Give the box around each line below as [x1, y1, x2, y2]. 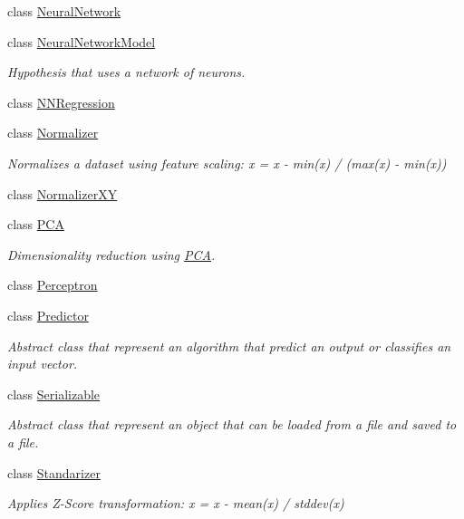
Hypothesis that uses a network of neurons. [7, 62, 246, 82]
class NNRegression [7, 92, 115, 111]
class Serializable [7, 384, 101, 403]
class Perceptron [7, 275, 98, 294]
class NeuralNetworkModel [7, 32, 156, 51]
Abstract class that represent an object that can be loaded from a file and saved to [7, 415, 457, 434]
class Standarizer [7, 463, 101, 482]
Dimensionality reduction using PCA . [7, 245, 216, 264]
